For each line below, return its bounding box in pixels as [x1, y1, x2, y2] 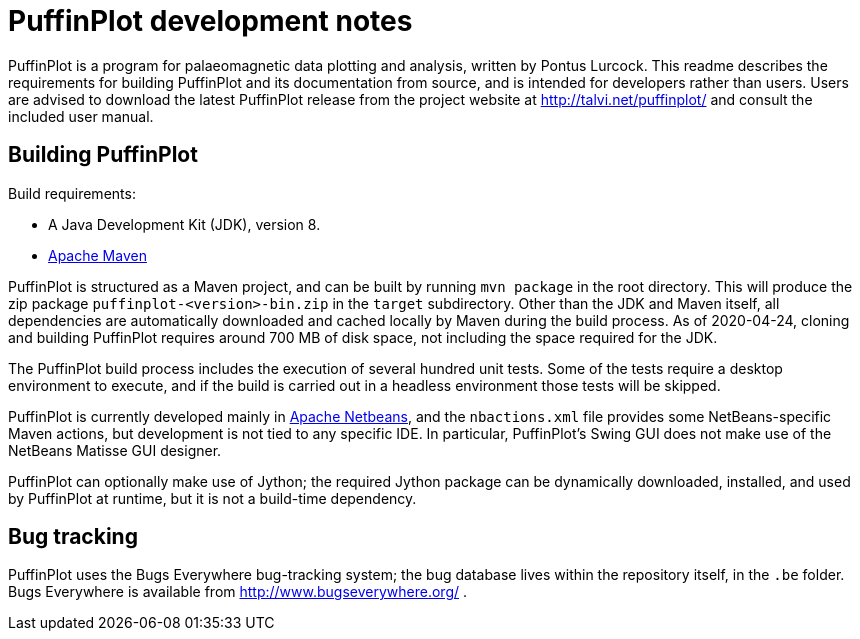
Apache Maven [48, 246, 147, 264]
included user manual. [8, 107, 154, 125]
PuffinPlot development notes [8, 4, 413, 38]
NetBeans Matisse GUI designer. [8, 441, 222, 459]
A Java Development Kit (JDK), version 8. [48, 215, 321, 233]
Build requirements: [8, 184, 136, 202]
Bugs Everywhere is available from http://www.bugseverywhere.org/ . [8, 583, 467, 601]
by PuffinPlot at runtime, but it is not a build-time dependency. [8, 489, 417, 507]
